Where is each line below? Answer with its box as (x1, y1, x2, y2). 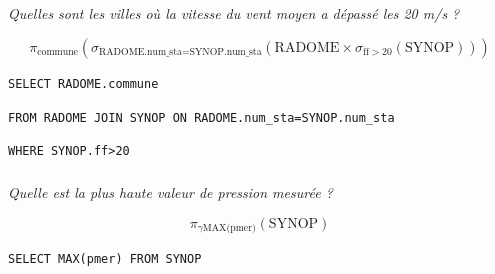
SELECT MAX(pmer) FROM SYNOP (8, 252, 202, 267)
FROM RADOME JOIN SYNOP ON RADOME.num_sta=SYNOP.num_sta (8, 110, 395, 125)
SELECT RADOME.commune (8, 76, 159, 91)
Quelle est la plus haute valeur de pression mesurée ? (8, 182, 333, 203)
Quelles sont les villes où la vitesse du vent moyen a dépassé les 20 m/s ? (8, 3, 460, 24)
